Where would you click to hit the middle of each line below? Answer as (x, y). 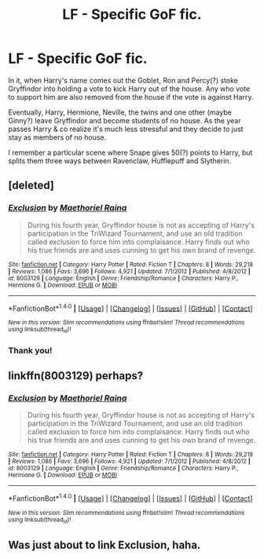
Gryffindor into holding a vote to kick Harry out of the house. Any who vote (129, 89)
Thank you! (30, 350)
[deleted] (31, 186)
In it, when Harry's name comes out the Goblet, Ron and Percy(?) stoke (123, 80)
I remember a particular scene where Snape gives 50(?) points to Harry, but (130, 152)
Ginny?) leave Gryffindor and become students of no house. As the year (125, 120)
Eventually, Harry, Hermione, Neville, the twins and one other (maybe (120, 112)
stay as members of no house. (57, 137)
